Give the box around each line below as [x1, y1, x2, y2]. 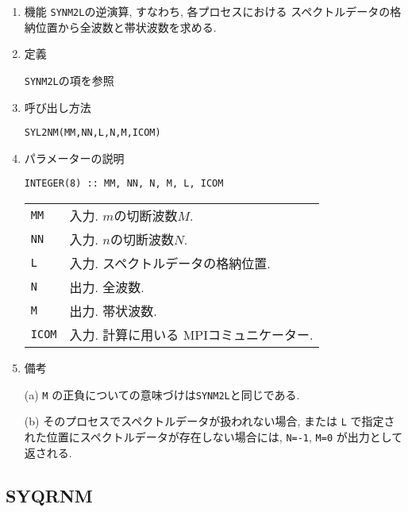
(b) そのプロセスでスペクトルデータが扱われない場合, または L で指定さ [24, 413, 395, 429]
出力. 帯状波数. [69, 302, 157, 320]
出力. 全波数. [69, 278, 144, 296]
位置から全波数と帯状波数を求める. [35, 18, 217, 35]
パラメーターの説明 [24, 149, 125, 166]
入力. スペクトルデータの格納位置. [69, 254, 271, 272]
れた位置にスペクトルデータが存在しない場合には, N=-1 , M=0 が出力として [24, 428, 403, 445]
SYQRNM [6, 483, 93, 507]
